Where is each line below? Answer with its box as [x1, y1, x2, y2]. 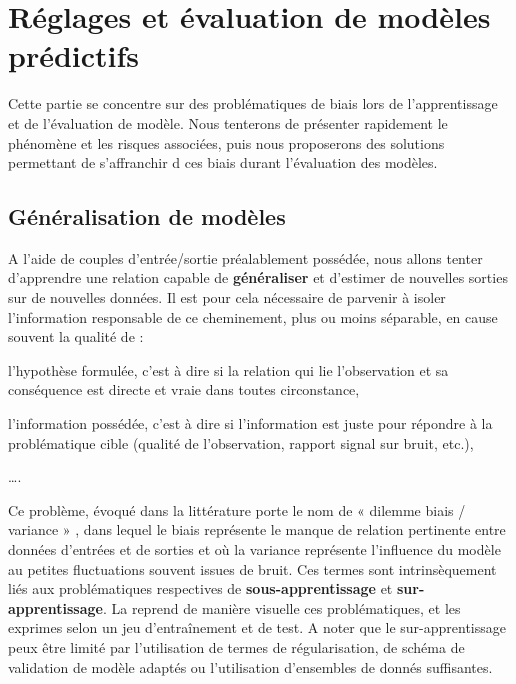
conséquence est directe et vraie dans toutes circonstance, [8, 379, 360, 400]
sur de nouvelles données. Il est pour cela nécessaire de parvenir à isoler [8, 287, 446, 308]
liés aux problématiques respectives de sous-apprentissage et [8, 578, 393, 599]
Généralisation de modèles [8, 201, 286, 232]
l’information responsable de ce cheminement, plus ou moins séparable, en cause [8, 306, 498, 327]
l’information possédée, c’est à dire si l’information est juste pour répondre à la [8, 413, 493, 434]
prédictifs [8, 35, 140, 76]
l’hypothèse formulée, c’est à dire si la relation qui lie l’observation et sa [8, 359, 449, 380]
